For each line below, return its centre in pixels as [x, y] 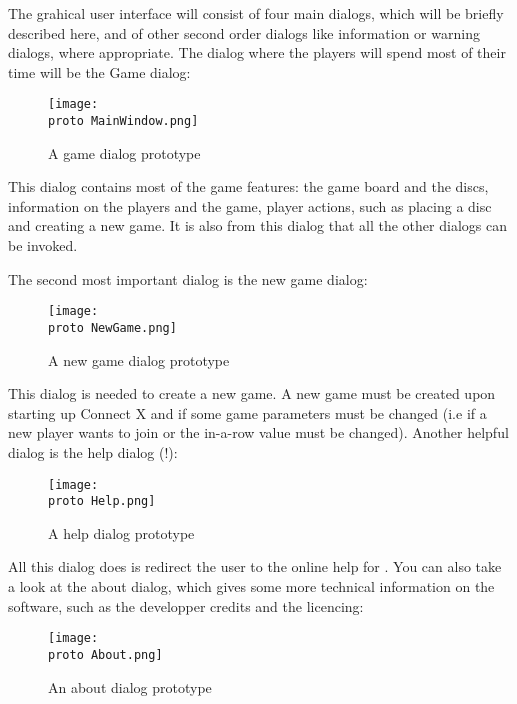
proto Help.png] [102, 501]
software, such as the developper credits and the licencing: [186, 605]
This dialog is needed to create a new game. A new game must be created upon [252, 393]
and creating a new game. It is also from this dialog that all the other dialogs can [257, 225]
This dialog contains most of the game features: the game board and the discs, [248, 186]
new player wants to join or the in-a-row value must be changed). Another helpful [258, 432]
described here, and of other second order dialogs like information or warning [244, 32]
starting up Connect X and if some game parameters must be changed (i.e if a [247, 412]
